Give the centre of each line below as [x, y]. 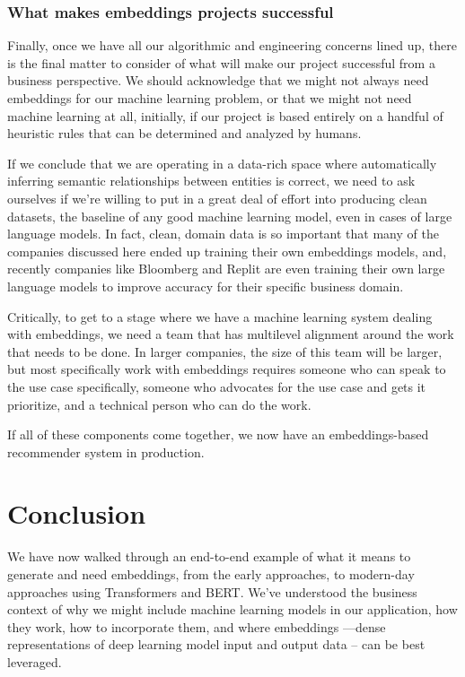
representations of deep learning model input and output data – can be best [216, 644]
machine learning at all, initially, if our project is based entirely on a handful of [225, 115]
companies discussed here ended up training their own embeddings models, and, [227, 251]
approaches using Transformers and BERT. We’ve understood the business [212, 591]
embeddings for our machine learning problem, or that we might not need [210, 98]
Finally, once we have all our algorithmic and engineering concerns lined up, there [232, 45]
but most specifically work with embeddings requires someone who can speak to [227, 369]
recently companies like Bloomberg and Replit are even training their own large [226, 269]
